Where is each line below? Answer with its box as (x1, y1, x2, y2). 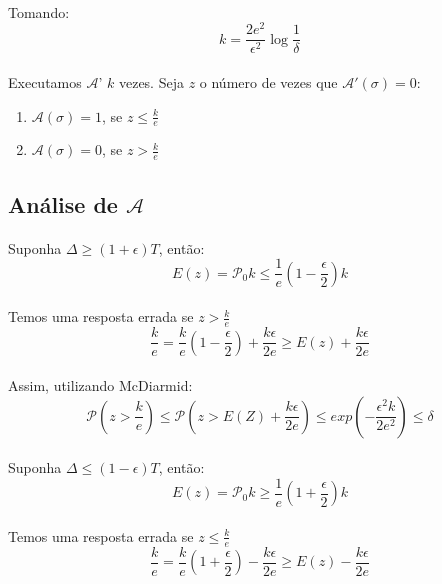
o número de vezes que (199, 71, 338, 92)
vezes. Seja (118, 71, 184, 92)
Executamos (8, 71, 82, 92)
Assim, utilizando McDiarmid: (8, 375, 193, 396)
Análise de (8, 188, 118, 219)
